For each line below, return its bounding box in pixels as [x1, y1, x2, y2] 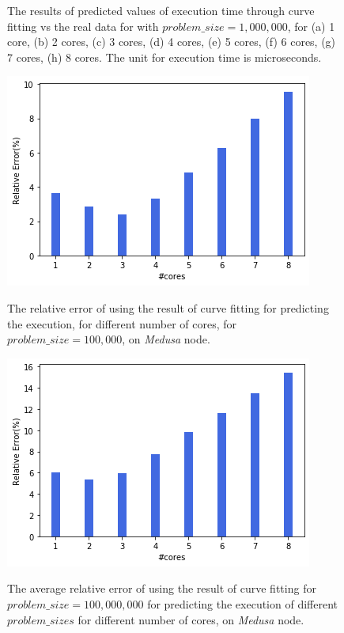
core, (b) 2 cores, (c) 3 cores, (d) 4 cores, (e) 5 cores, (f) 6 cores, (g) [7, 33, 336, 50]
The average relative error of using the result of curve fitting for [7, 580, 316, 597]
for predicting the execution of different [147, 595, 338, 612]
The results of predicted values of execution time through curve [7, 2, 315, 18]
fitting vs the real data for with [7, 17, 159, 34]
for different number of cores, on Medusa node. [77, 611, 304, 627]
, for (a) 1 [287, 17, 335, 34]
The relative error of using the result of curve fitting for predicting [7, 299, 329, 316]
